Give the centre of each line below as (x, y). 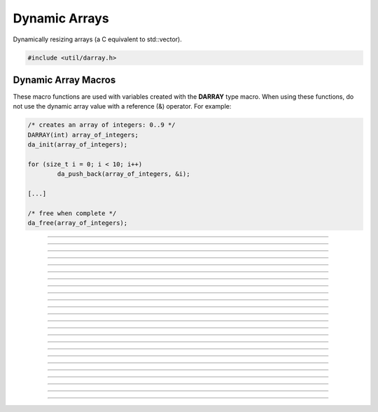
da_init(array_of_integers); (78, 145)
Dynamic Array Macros (64, 80)
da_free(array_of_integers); (78, 223)
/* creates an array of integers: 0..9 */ (101, 125)
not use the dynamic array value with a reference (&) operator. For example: (122, 107)
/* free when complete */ (72, 213)
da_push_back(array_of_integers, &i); (124, 174)
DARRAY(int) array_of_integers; (83, 135)
